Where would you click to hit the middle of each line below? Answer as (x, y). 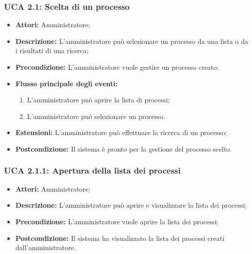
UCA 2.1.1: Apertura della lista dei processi (92, 170)
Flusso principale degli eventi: (67, 83)
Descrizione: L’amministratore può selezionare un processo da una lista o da (132, 41)
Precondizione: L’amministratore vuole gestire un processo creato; (117, 67)
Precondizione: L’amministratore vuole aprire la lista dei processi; (117, 221)
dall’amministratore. (46, 247)
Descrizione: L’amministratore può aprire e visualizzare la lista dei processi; (131, 205)
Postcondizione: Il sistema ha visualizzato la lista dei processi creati (120, 238)
